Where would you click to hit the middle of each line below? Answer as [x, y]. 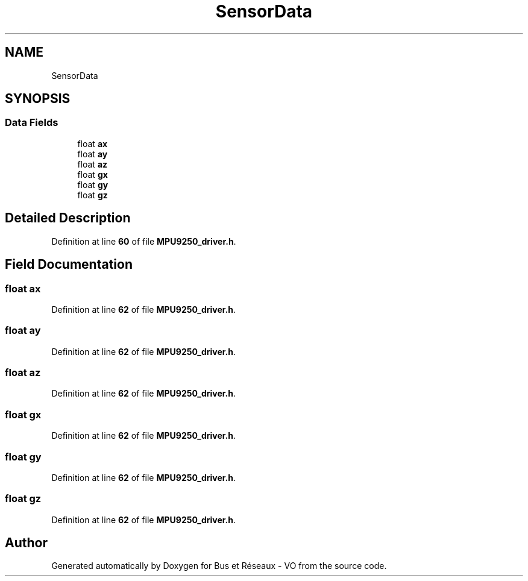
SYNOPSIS [38, 99]
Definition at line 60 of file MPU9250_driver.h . [144, 241]
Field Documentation [69, 265]
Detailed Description [68, 218]
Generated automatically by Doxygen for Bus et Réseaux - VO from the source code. [219, 566]
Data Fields [32, 123]
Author [26, 543]
